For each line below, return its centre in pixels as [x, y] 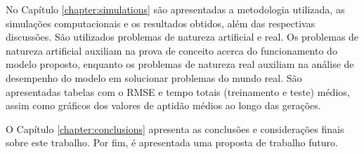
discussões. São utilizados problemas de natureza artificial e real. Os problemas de [182, 37]
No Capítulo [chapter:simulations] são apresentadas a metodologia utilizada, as [175, 9]
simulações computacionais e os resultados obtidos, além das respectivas [161, 23]
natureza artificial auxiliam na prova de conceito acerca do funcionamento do [171, 50]
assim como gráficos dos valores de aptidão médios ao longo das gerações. [163, 105]
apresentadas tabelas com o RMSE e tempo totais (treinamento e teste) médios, [178, 91]
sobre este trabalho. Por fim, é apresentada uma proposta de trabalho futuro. [172, 142]
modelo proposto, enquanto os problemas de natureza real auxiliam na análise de [180, 64]
